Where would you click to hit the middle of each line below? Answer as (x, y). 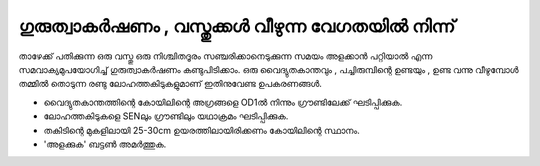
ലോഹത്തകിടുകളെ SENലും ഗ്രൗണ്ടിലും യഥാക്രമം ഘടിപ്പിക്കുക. (166, 116)
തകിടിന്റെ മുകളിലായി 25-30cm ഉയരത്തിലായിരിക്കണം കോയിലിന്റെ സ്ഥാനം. (201, 130)
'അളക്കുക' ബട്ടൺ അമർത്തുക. (105, 144)
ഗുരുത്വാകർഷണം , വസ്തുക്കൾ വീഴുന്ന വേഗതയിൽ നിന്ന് (237, 26)
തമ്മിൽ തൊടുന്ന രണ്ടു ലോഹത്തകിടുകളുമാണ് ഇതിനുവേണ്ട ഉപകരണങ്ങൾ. (170, 84)
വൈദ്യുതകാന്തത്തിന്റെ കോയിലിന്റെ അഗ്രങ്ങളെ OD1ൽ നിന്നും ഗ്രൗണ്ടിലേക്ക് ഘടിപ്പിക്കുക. (223, 102)
